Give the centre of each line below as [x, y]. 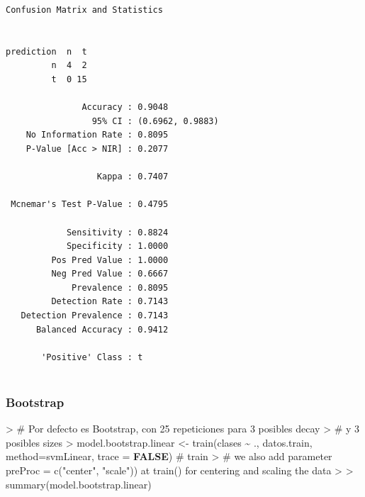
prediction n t [46, 51]
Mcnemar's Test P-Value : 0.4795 [90, 205]
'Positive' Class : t [92, 357]
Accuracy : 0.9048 [125, 107]
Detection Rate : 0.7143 [110, 302]
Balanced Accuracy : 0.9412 [102, 329]
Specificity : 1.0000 [117, 246]
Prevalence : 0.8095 [120, 287]
